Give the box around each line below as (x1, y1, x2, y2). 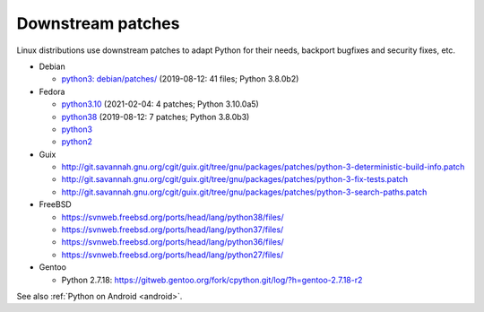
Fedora (39, 86, 65, 97)
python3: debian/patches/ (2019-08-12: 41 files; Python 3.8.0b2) (61, 74, 299, 84)
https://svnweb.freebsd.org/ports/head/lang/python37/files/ (61, 224, 284, 235)
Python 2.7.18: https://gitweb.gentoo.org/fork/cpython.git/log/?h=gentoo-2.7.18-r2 (61, 274, 363, 285)
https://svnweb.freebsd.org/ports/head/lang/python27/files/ (61, 249, 284, 260)
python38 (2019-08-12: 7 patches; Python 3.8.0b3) (61, 111, 250, 122)
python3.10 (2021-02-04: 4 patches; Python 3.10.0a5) (61, 99, 259, 109)
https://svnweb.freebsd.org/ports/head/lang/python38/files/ (61, 212, 284, 222)
